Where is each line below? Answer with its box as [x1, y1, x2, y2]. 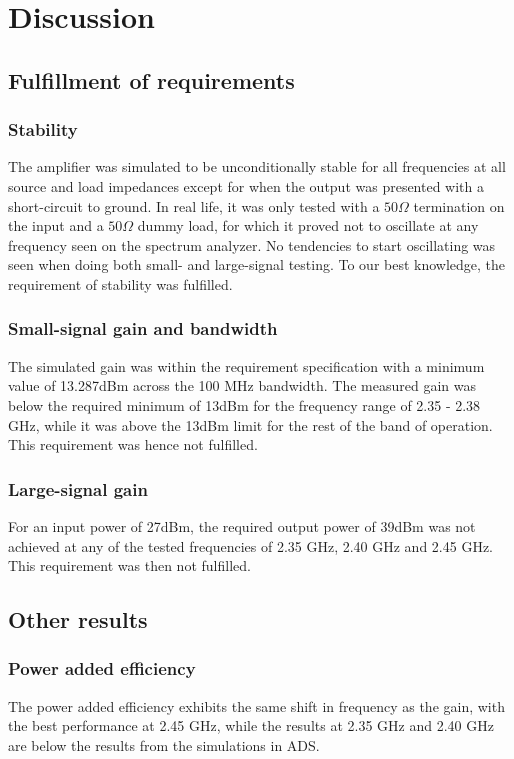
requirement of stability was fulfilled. [8, 273, 233, 294]
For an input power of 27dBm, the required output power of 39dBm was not [8, 515, 476, 536]
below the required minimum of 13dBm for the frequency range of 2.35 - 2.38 [8, 394, 481, 415]
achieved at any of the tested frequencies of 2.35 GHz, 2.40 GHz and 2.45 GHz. [8, 535, 494, 556]
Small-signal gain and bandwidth [8, 316, 278, 341]
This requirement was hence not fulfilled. [8, 434, 258, 455]
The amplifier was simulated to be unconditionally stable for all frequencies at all [8, 156, 506, 177]
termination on [413, 195, 505, 216]
